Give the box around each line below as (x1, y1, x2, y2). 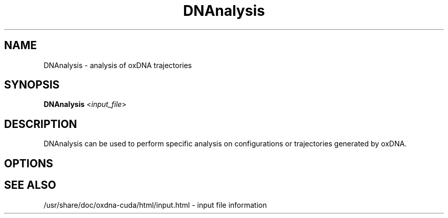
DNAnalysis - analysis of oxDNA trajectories (43, 60, 192, 70)
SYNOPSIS (4, 78, 60, 92)
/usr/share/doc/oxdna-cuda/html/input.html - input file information (43, 200, 267, 209)
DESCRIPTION (4, 117, 77, 130)
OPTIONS (4, 157, 53, 170)
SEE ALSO (4, 179, 56, 192)
